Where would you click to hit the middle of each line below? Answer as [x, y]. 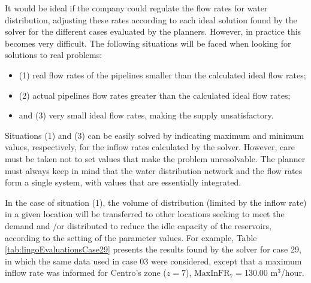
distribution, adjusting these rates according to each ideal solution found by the [151, 19]
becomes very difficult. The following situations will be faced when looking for [148, 43]
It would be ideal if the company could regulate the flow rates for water [136, 8]
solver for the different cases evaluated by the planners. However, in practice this [153, 31]
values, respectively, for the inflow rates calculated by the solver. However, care [150, 147]
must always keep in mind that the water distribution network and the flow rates [154, 170]
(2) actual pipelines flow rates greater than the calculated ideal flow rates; [155, 95]
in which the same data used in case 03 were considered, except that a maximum [153, 261]
